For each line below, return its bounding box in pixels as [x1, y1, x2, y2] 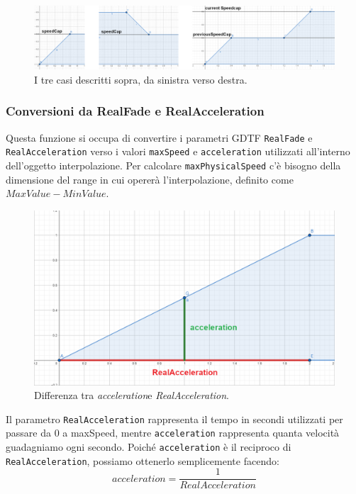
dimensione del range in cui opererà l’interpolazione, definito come [6, 172, 294, 186]
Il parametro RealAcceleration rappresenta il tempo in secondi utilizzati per [6, 411, 343, 426]
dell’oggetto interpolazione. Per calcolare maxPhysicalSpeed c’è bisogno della [6, 157, 341, 172]
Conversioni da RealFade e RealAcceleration [6, 102, 265, 120]
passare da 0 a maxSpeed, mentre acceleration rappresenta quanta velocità [6, 425, 340, 440]
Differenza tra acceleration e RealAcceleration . [34, 388, 230, 403]
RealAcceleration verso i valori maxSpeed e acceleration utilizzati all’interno [6, 144, 350, 159]
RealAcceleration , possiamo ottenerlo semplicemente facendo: [6, 453, 279, 468]
